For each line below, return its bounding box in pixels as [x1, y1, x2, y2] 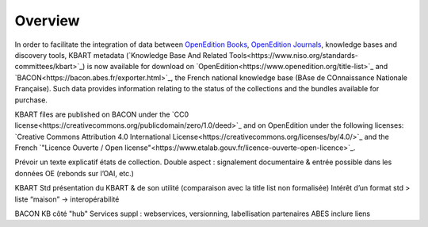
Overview [14, 12, 80, 29]
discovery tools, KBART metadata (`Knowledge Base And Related [14, 50, 227, 60]
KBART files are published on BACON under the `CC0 [14, 110, 189, 119]
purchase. [14, 95, 48, 105]
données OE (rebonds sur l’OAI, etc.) [14, 168, 135, 178]
